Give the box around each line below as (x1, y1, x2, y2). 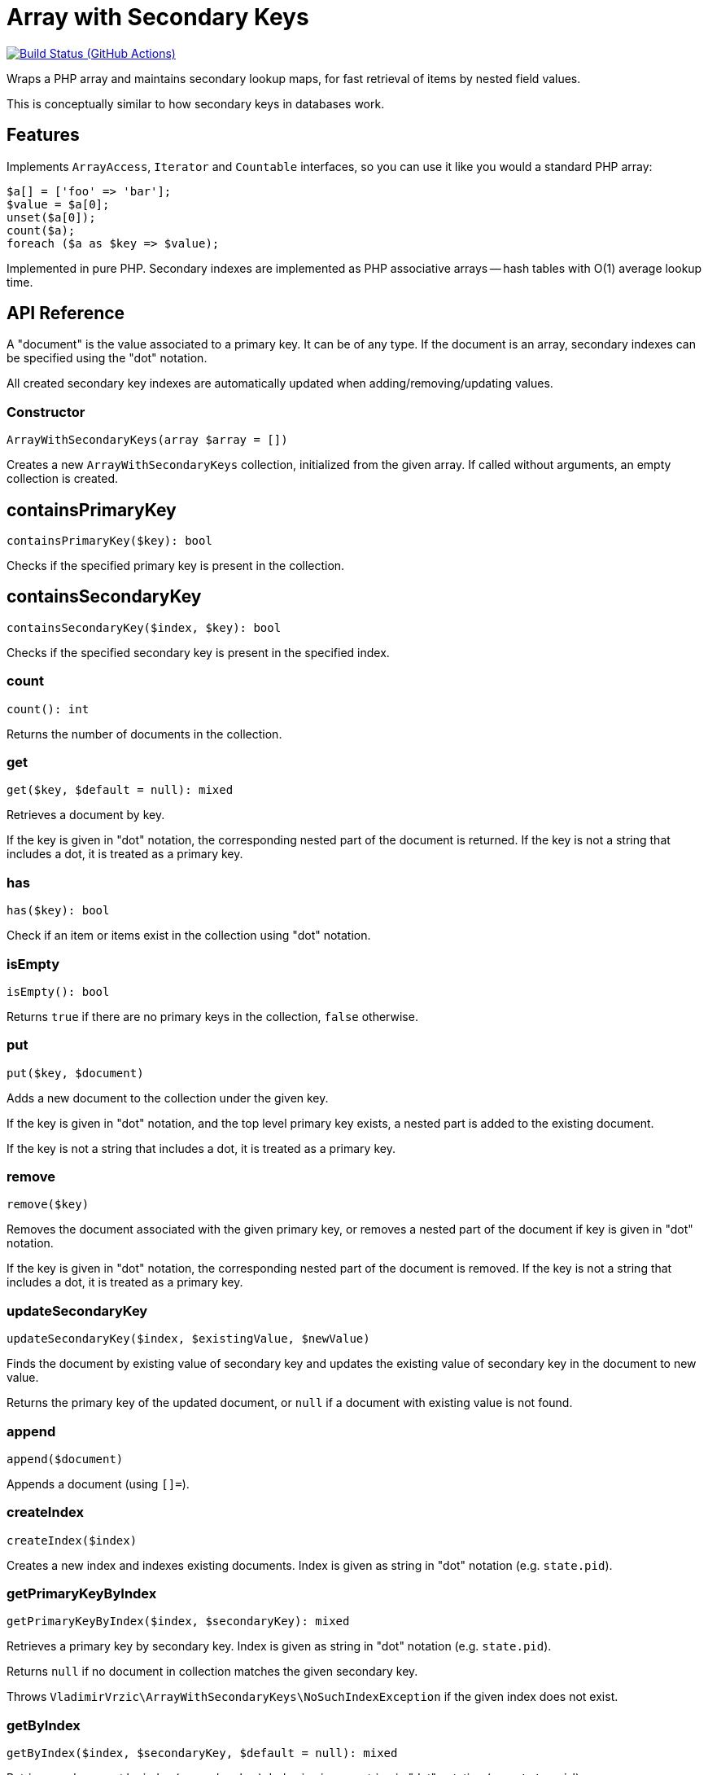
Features (7, 125, 80, 146)
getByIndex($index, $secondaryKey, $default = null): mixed (7, 1747, 398, 1760)
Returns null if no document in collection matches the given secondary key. (7, 1664, 418, 1679)
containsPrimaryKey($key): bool (7, 534, 212, 548)
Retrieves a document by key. (7, 808, 165, 822)
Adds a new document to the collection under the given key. (7, 1090, 329, 1105)
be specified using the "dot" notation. (7, 351, 208, 366)
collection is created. (7, 471, 119, 486)
